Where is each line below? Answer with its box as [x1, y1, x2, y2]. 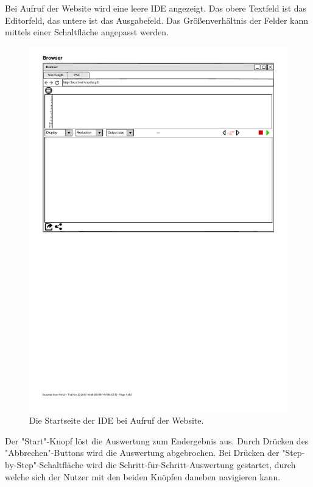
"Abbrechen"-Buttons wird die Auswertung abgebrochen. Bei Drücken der [5, 446, 280, 459]
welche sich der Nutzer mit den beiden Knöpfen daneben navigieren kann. [5, 470, 281, 483]
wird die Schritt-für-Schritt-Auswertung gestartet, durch [86, 458, 296, 471]
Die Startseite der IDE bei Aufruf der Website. [29, 414, 204, 427]
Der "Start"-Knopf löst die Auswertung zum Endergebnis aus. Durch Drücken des [5, 434, 309, 447]
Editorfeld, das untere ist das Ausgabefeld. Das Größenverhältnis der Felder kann [5, 13, 309, 26]
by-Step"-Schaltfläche [5, 458, 83, 471]
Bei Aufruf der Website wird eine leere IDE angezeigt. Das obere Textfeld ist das [5, 2, 307, 14]
